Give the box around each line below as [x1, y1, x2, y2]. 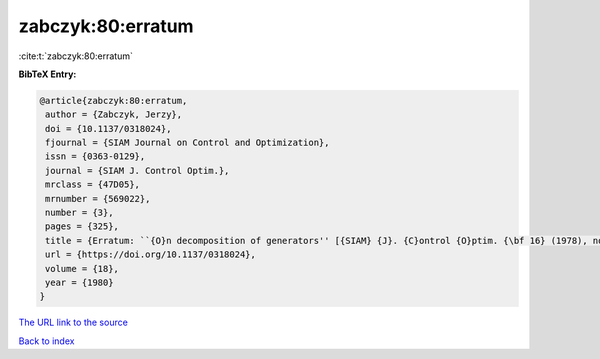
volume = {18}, [45, 263, 120, 274]
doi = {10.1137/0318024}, [45, 123, 172, 134]
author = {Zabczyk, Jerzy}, [45, 109, 183, 120]
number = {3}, [45, 207, 114, 219]
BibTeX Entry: [18, 68, 77, 80]
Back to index [18, 335, 75, 347]
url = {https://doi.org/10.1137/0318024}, [45, 249, 257, 260]
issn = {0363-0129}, [45, 151, 146, 162]
